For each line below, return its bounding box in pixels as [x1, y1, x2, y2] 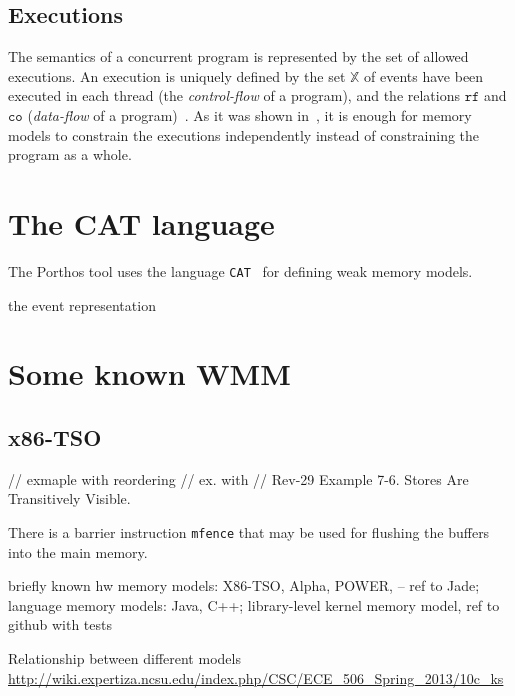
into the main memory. [8, 541, 148, 562]
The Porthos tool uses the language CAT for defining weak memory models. [8, 260, 473, 281]
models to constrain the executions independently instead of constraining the [8, 124, 480, 145]
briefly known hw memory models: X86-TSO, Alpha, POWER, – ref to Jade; [8, 575, 480, 596]
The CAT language [8, 202, 275, 243]
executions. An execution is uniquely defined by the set [8, 65, 346, 86]
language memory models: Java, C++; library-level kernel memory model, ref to [8, 594, 500, 615]
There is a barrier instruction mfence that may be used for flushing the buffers [8, 521, 490, 542]
